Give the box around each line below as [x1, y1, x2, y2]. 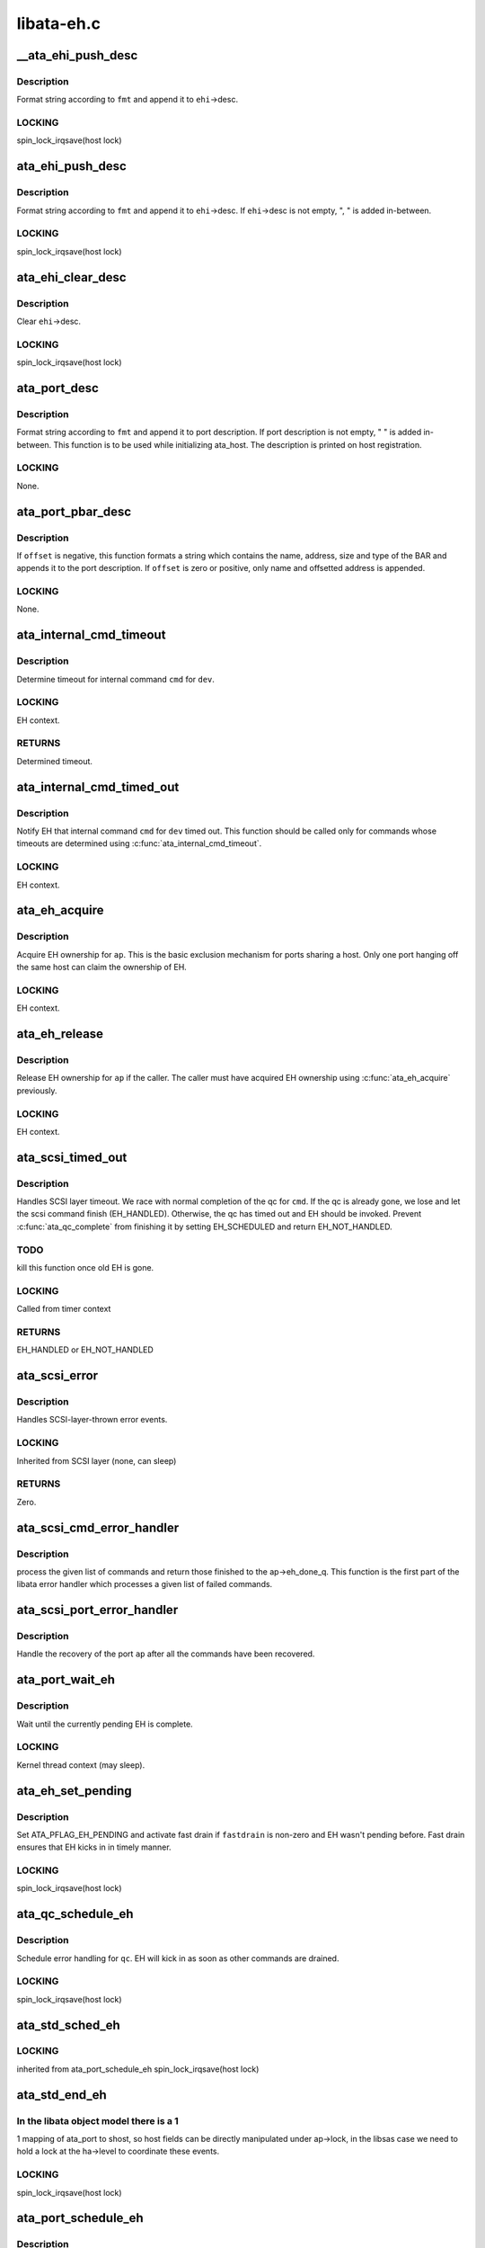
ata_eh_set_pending [16, 1783, 132, 1798]
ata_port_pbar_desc [16, 504, 132, 519]
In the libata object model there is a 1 [16, 2114, 179, 2127]
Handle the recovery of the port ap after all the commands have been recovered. [16, 1648, 315, 1659]
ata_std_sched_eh [16, 2017, 120, 2032]
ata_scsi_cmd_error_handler [16, 1520, 180, 1535]
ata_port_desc [16, 380, 99, 396]
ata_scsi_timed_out [16, 1149, 128, 1164]
